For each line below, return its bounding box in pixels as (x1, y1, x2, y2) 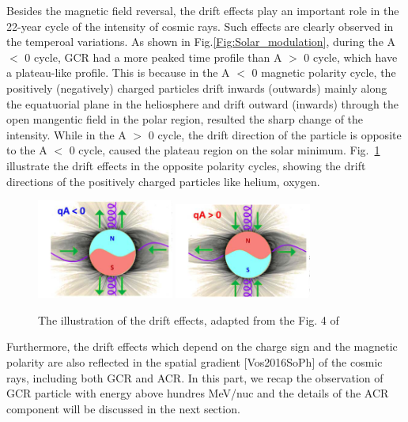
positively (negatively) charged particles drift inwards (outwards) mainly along (6, 79, 387, 96)
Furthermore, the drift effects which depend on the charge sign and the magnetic (6, 338, 398, 355)
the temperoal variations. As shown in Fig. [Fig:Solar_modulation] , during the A (6, 33, 396, 50)
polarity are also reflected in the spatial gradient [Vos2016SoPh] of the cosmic (6, 353, 383, 370)
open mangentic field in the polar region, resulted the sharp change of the (6, 111, 364, 127)
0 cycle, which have (304, 48, 398, 65)
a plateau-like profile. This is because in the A (6, 64, 230, 81)
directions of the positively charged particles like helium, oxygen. (6, 173, 320, 189)
